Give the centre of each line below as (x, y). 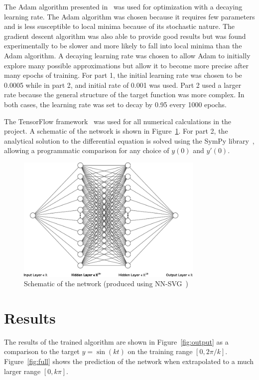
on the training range (160, 351)
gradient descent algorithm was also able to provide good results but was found (125, 36)
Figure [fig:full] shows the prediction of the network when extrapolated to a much (129, 361)
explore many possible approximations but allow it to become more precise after (126, 65)
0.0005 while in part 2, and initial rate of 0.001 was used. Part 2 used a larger (123, 85)
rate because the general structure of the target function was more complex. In (124, 95)
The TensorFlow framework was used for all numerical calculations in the (118, 121)
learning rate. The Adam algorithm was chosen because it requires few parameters (129, 16)
